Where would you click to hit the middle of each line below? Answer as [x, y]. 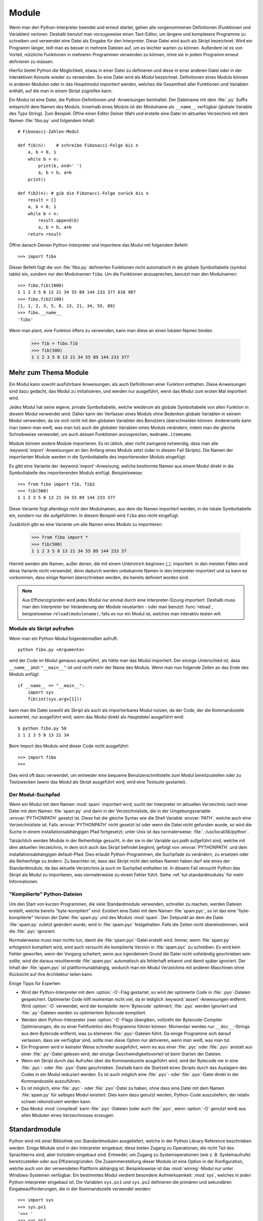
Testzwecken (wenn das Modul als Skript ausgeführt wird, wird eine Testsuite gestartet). [98, 782]
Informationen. [24, 882]
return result [45, 234]
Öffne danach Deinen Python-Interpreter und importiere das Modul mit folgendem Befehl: [99, 245]
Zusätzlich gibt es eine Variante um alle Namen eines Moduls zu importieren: [86, 525]
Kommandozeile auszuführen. [51, 1081]
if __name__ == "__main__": [51, 685]
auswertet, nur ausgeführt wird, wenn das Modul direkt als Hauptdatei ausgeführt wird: [97, 717]
